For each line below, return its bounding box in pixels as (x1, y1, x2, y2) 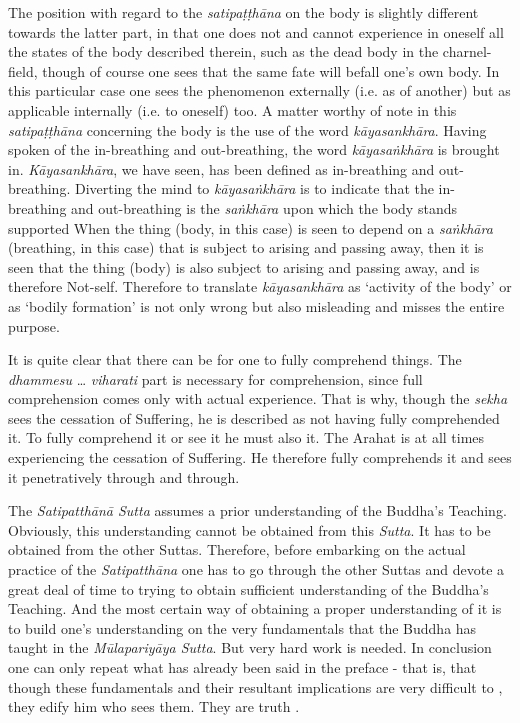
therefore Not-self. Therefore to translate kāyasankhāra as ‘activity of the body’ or (8, 276, 512, 297)
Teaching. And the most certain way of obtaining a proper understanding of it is (8, 598, 502, 619)
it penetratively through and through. (8, 466, 240, 487)
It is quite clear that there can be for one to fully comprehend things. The (8, 349, 462, 370)
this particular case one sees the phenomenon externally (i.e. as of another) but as (8, 80, 511, 101)
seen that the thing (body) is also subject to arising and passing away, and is (8, 256, 480, 277)
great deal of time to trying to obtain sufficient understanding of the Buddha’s (8, 578, 489, 599)
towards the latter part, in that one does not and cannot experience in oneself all (8, 21, 504, 42)
